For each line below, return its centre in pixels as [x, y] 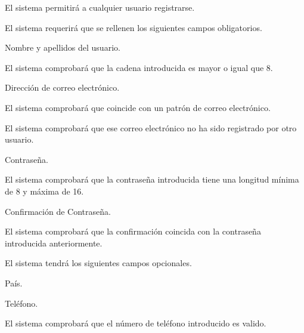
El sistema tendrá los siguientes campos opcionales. [98, 263]
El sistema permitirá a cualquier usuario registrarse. [100, 7]
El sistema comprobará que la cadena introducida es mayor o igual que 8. [139, 67]
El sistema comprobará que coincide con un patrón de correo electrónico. [138, 107]
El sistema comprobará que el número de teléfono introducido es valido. [136, 323]
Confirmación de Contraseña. [58, 211]
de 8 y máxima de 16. [44, 191]
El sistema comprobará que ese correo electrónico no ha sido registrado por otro [151, 127]
